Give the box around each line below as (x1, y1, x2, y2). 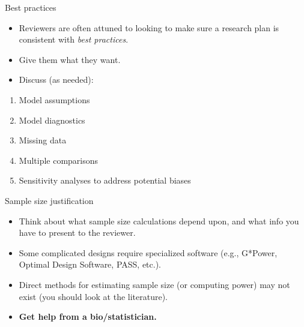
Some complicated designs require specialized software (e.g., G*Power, (19, 246, 278, 259)
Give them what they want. (19, 53, 121, 65)
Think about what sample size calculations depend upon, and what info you (19, 214, 299, 227)
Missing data (19, 134, 67, 146)
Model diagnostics (19, 113, 85, 126)
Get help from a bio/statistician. (19, 310, 157, 323)
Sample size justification (5, 194, 94, 206)
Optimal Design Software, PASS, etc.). (19, 258, 161, 271)
